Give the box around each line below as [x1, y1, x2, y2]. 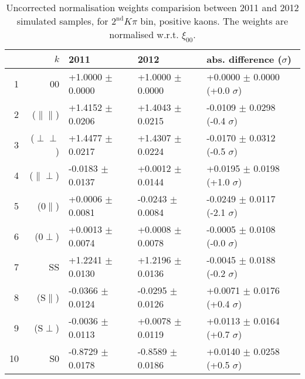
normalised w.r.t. [109, 28, 179, 41]
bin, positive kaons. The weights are [140, 14, 289, 28]
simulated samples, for [16, 14, 109, 28]
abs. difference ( [206, 52, 282, 66]
